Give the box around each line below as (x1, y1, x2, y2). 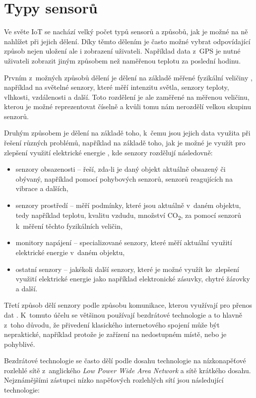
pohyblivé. (4, 338, 35, 349)
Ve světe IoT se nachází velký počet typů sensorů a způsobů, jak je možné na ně (4, 26, 248, 37)
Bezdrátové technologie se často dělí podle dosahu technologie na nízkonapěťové (4, 355, 246, 366)
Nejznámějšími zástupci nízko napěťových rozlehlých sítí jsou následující (4, 375, 224, 385)
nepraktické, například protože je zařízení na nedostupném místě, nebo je (4, 329, 227, 339)
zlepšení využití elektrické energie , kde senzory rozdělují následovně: (4, 147, 213, 157)
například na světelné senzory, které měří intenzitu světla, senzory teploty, (4, 82, 229, 92)
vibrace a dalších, (15, 183, 68, 194)
